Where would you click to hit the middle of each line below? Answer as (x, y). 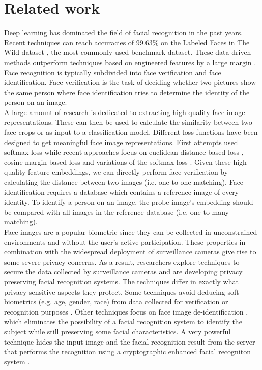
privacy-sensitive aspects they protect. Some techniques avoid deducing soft (122, 291)
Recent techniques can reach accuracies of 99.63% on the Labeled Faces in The (127, 42)
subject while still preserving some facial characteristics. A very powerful (118, 331)
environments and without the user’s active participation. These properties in (125, 241)
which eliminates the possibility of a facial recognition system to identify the (123, 321)
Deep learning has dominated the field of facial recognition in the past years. (124, 32)
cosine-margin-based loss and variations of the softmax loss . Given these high (125, 162)
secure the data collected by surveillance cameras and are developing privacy (123, 272)
